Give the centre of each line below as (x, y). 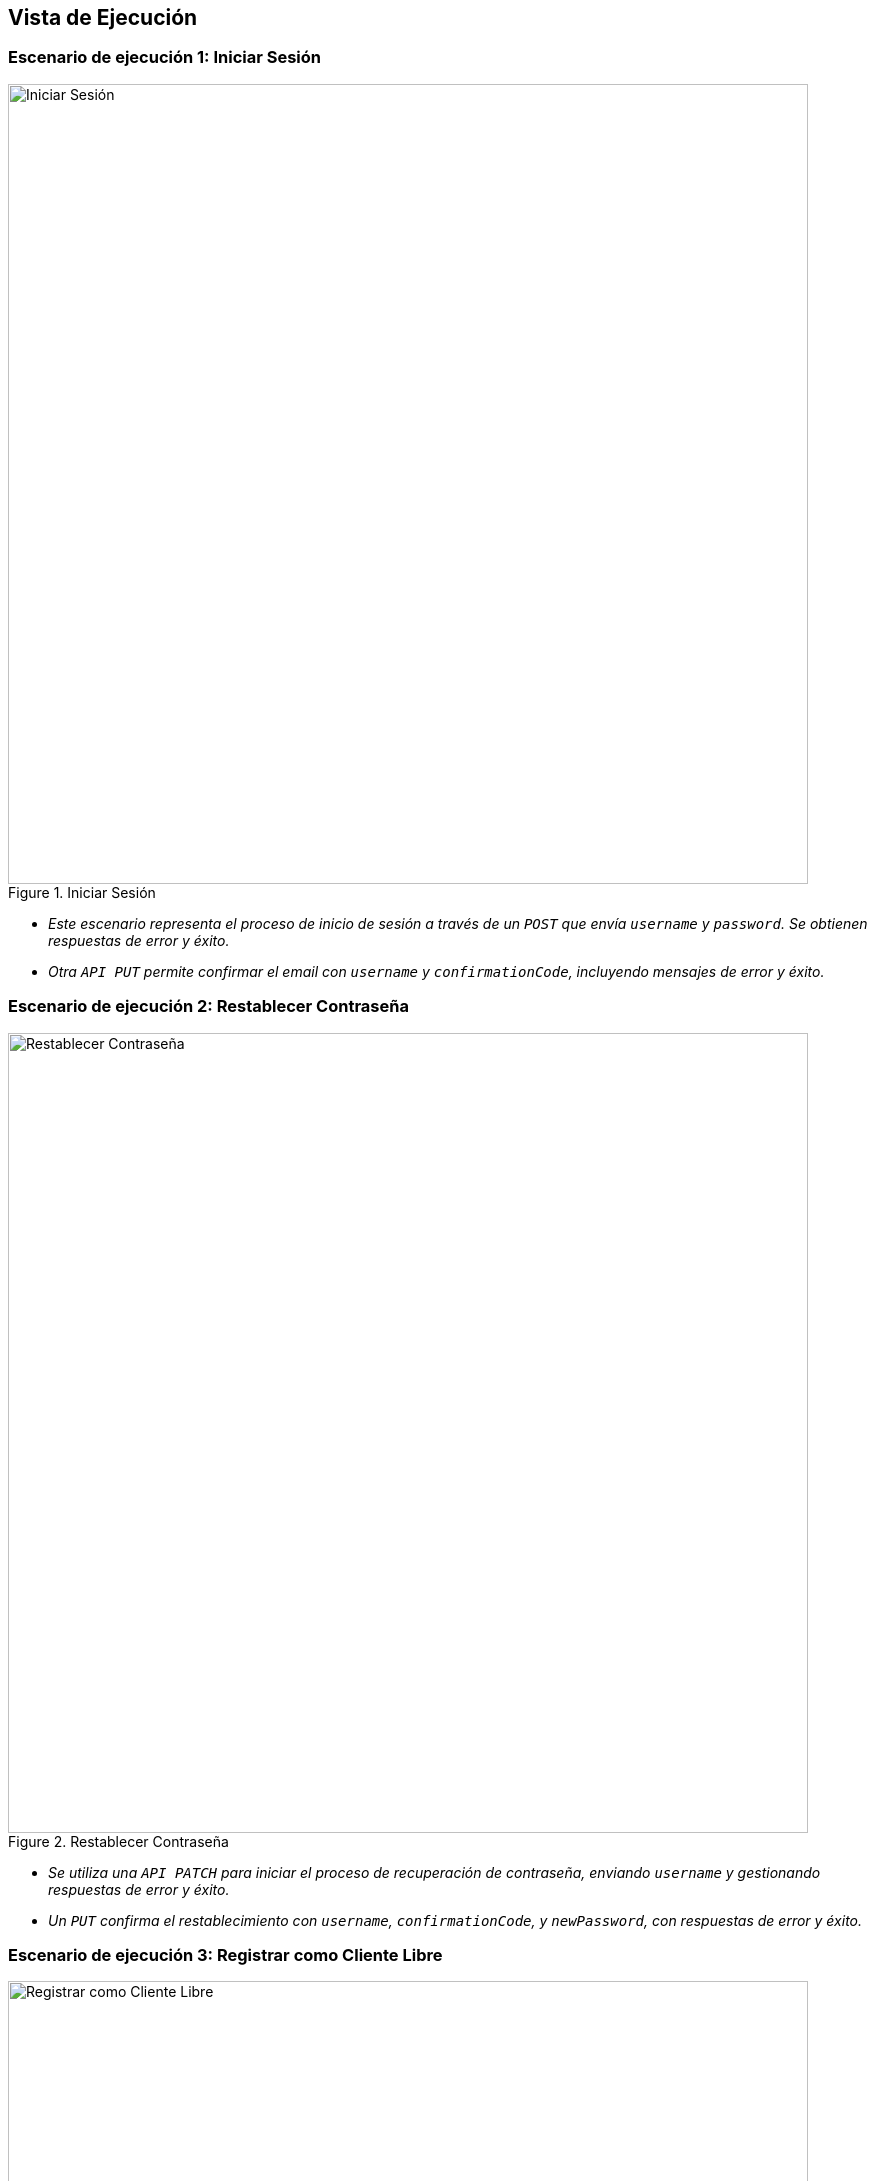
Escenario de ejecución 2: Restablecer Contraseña (208, 1006)
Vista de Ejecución (103, 17)
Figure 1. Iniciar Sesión (82, 892)
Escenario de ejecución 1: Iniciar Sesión (165, 57)
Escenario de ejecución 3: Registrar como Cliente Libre (225, 1954)
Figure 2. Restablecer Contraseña (118, 1841)
